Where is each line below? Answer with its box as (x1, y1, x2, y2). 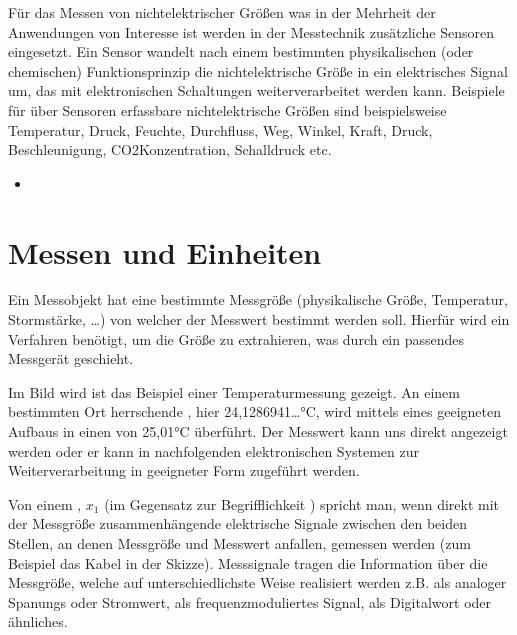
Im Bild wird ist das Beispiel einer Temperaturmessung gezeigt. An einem (8, 381, 460, 402)
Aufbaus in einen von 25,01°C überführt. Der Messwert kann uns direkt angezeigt (8, 421, 508, 442)
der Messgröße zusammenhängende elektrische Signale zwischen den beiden (8, 513, 467, 534)
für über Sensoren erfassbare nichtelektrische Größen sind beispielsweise (8, 99, 447, 120)
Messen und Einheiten (8, 231, 322, 272)
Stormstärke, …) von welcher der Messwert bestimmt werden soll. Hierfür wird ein (8, 309, 510, 330)
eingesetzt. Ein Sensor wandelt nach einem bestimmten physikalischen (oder (8, 41, 474, 62)
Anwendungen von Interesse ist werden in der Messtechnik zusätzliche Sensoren (8, 21, 494, 42)
